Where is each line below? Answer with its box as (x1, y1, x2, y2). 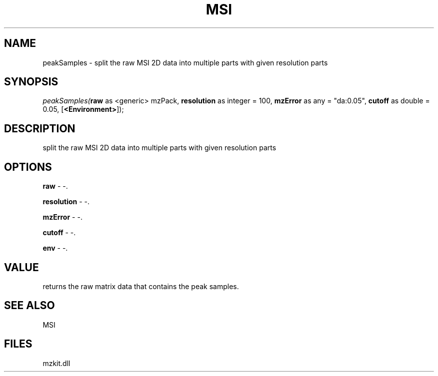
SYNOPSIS (4, 75, 58, 88)
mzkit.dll (42, 359, 70, 368)
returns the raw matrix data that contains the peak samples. (42, 282, 239, 291)
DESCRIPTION (4, 122, 75, 135)
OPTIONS (4, 160, 52, 173)
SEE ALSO (4, 299, 55, 312)
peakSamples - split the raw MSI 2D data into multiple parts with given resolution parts (42, 58, 328, 67)
